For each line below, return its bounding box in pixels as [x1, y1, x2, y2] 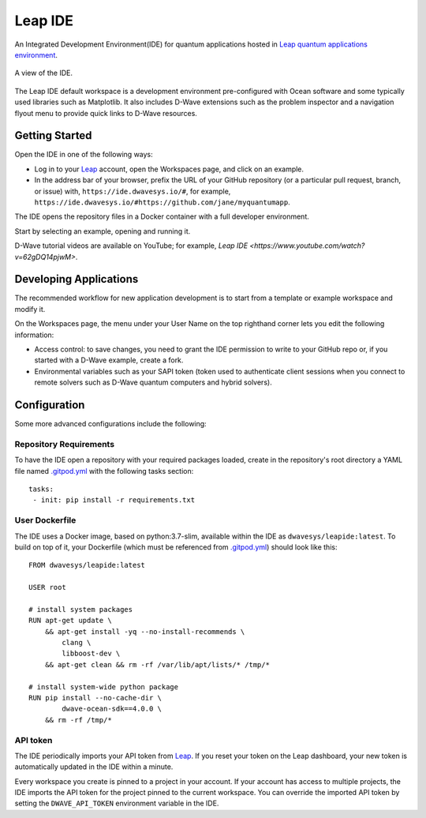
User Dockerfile [14, 515, 77, 526]
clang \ [62, 638, 92, 647]
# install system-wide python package [28, 682, 179, 691]
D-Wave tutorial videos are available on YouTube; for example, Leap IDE [14, 241, 248, 250]
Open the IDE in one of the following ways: [14, 150, 153, 159]
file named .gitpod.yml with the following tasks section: [14, 466, 194, 475]
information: [14, 330, 54, 340]
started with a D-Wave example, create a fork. [34, 355, 184, 365]
